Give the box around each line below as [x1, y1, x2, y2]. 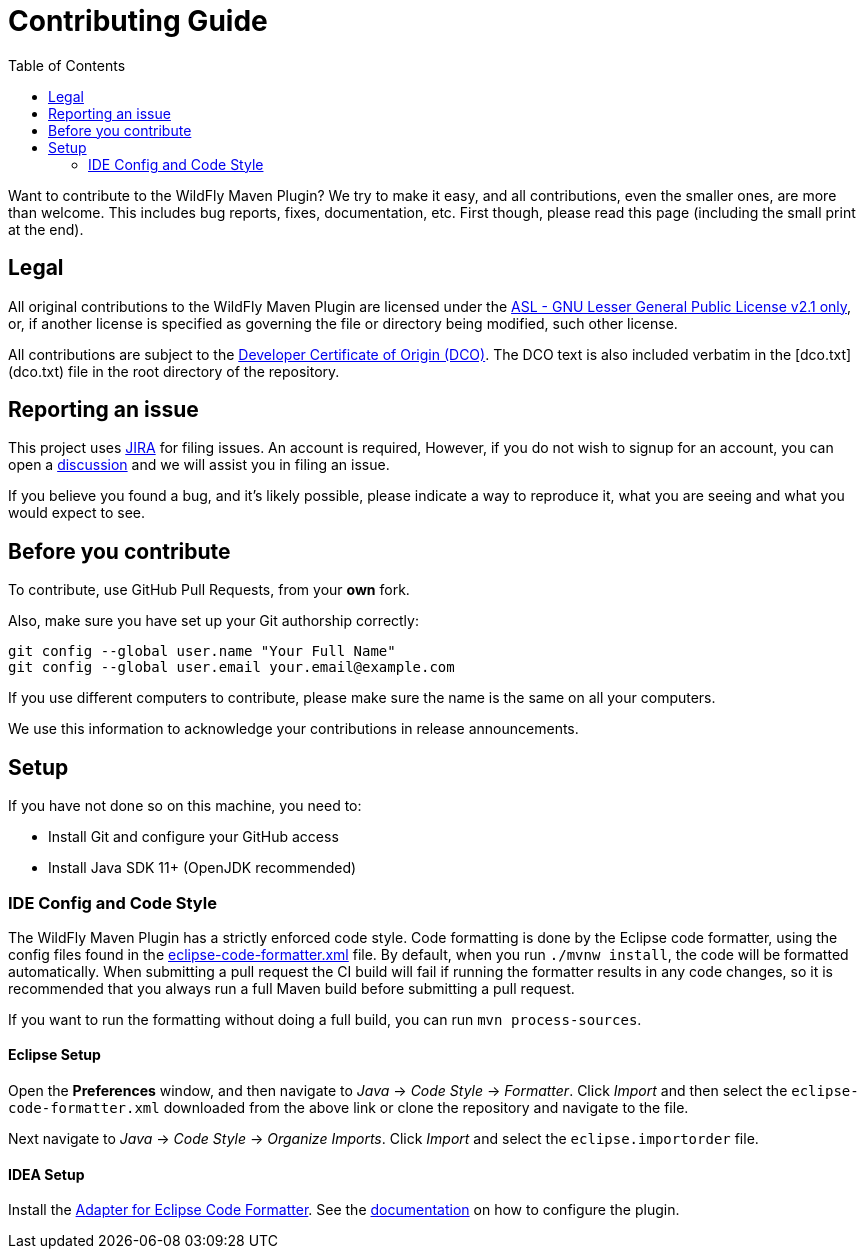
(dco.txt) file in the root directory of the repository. [8, 362, 340, 380]
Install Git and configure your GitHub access [48, 828, 339, 846]
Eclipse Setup [8, 1046, 101, 1064]
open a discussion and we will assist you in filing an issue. [8, 456, 390, 474]
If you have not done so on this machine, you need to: [8, 797, 362, 815]
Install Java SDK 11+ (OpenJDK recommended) [48, 859, 357, 877]
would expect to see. [8, 504, 146, 522]
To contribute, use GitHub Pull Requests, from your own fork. [8, 581, 410, 599]
